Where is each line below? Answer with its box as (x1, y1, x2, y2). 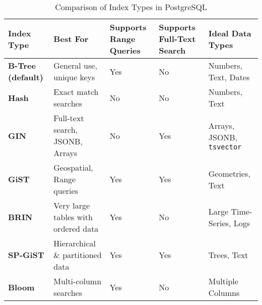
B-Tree (8, 60, 36, 71)
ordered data (53, 223, 99, 234)
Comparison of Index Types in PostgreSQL (55, 1, 207, 13)
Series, (208, 217, 231, 229)
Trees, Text (208, 249, 248, 261)
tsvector (208, 143, 242, 151)
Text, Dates (208, 71, 250, 83)
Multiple (208, 275, 238, 287)
